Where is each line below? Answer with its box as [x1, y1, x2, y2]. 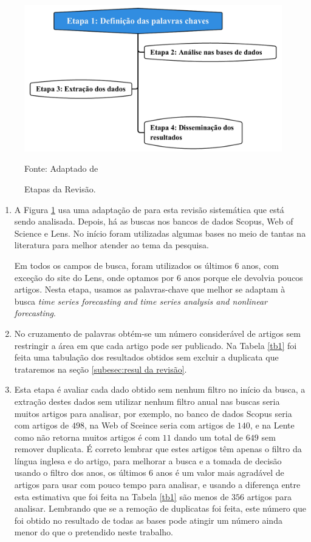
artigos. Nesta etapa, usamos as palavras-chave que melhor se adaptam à [14, 283, 285, 296]
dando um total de [174, 430, 244, 443]
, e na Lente [250, 419, 295, 432]
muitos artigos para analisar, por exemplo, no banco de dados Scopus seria [14, 407, 292, 419]
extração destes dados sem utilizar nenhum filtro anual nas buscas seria [14, 395, 280, 407]
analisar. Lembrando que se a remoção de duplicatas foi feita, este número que [14, 502, 306, 515]
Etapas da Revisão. [24, 183, 96, 195]
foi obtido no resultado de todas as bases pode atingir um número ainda [14, 513, 282, 526]
